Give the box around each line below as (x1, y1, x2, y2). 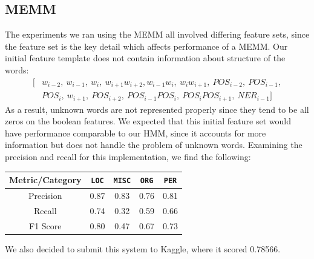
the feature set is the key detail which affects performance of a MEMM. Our (5, 39, 288, 52)
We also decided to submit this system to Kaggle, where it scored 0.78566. (5, 242, 281, 255)
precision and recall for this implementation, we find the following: (5, 150, 251, 163)
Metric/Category (9, 173, 82, 186)
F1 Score (29, 219, 62, 232)
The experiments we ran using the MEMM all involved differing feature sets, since (5, 28, 310, 41)
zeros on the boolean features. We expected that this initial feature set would (5, 115, 291, 127)
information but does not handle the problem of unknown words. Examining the (5, 138, 303, 151)
